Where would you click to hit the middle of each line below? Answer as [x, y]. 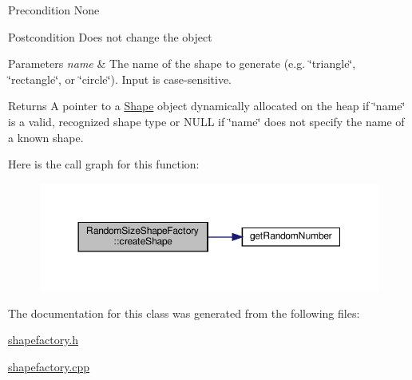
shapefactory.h [44, 340]
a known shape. [46, 137]
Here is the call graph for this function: [104, 164]
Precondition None [54, 10]
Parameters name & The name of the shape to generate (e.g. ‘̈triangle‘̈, [182, 63]
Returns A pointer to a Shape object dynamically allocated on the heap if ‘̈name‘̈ [207, 106]
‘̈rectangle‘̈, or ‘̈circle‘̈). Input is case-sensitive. [120, 79]
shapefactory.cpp [49, 366]
